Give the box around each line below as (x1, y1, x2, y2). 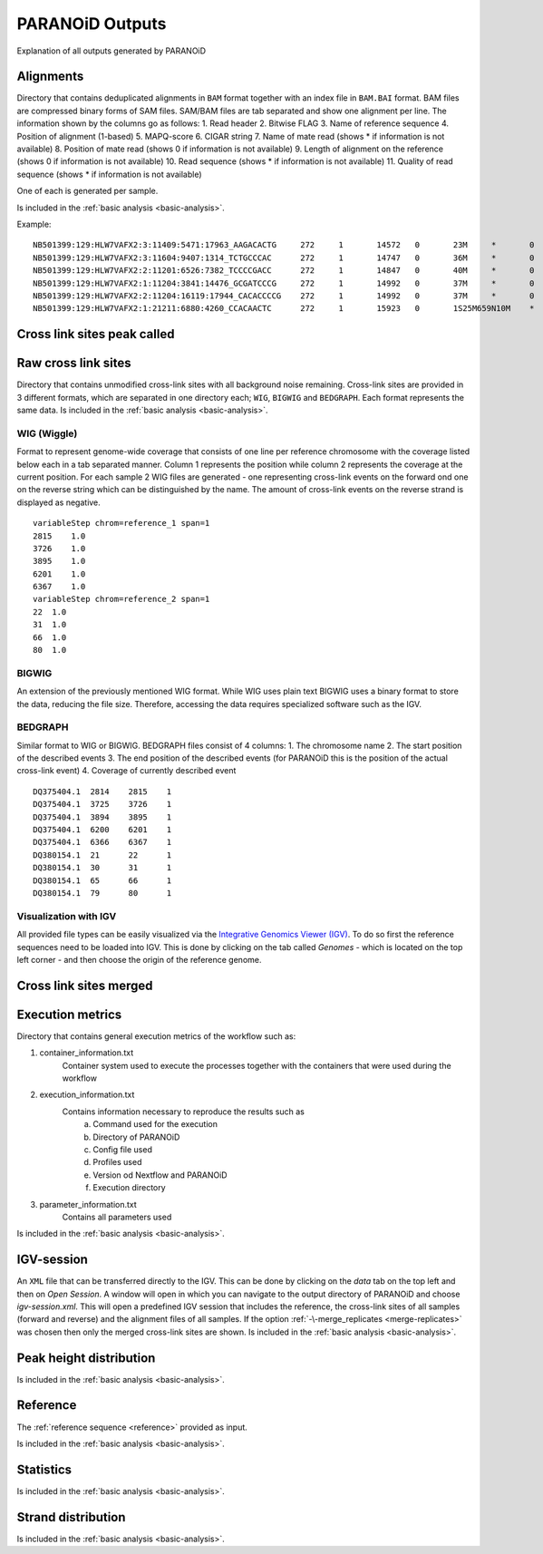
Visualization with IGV (16, 909, 117, 922)
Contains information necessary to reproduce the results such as (62, 1106, 305, 1117)
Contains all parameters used (62, 1211, 172, 1222)
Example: (16, 219, 52, 229)
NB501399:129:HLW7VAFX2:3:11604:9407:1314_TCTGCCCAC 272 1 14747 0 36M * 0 (33, 252, 535, 263)
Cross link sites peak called (16, 326, 175, 342)
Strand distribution (16, 1510, 126, 1525)
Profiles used (92, 1157, 142, 1168)
